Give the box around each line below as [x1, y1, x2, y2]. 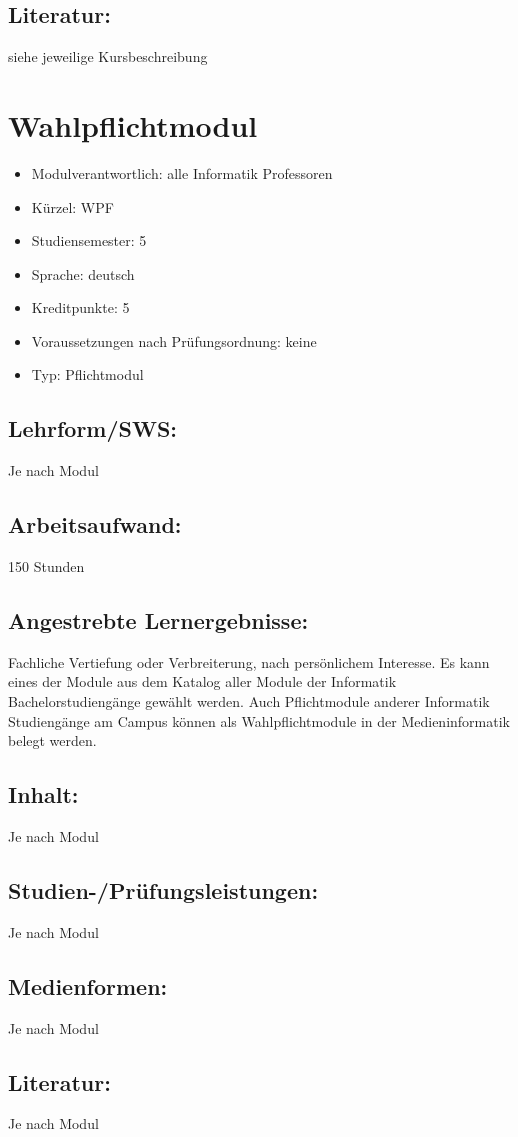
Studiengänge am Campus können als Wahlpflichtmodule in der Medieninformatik [8, 710, 510, 731]
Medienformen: [8, 970, 168, 1001]
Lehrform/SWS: [8, 413, 178, 444]
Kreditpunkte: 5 [31, 297, 130, 318]
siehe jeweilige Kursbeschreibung [8, 46, 208, 67]
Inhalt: [8, 779, 79, 810]
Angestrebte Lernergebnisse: [8, 605, 309, 636]
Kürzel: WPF [31, 196, 114, 217]
